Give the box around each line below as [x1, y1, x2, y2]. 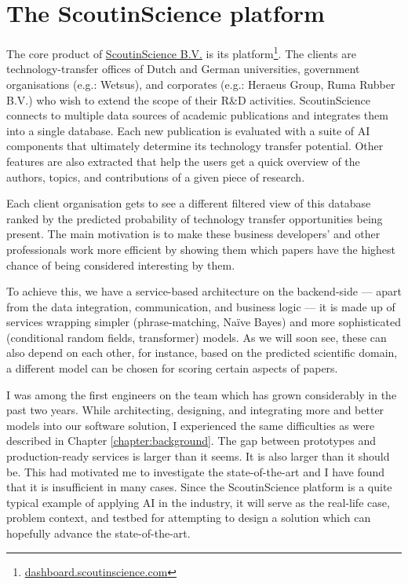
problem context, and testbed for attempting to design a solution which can [6, 509, 371, 526]
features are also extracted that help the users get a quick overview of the [6, 152, 360, 169]
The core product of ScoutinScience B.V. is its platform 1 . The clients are [6, 43, 356, 61]
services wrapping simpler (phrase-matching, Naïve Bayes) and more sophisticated [6, 314, 401, 330]
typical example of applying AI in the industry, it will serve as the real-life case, [6, 494, 390, 510]
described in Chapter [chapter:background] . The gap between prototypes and [6, 432, 376, 449]
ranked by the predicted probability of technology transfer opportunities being [6, 210, 383, 226]
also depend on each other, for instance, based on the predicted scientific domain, [6, 344, 398, 361]
